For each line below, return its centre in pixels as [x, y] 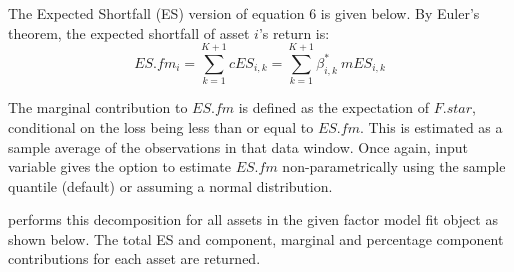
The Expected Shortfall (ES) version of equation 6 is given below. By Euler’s [244, 13]
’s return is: [294, 32]
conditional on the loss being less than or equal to [161, 126]
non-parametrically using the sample [394, 166]
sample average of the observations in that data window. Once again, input [238, 146]
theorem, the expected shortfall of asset [129, 32]
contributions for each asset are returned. [134, 258]
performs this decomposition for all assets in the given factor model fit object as [253, 219]
